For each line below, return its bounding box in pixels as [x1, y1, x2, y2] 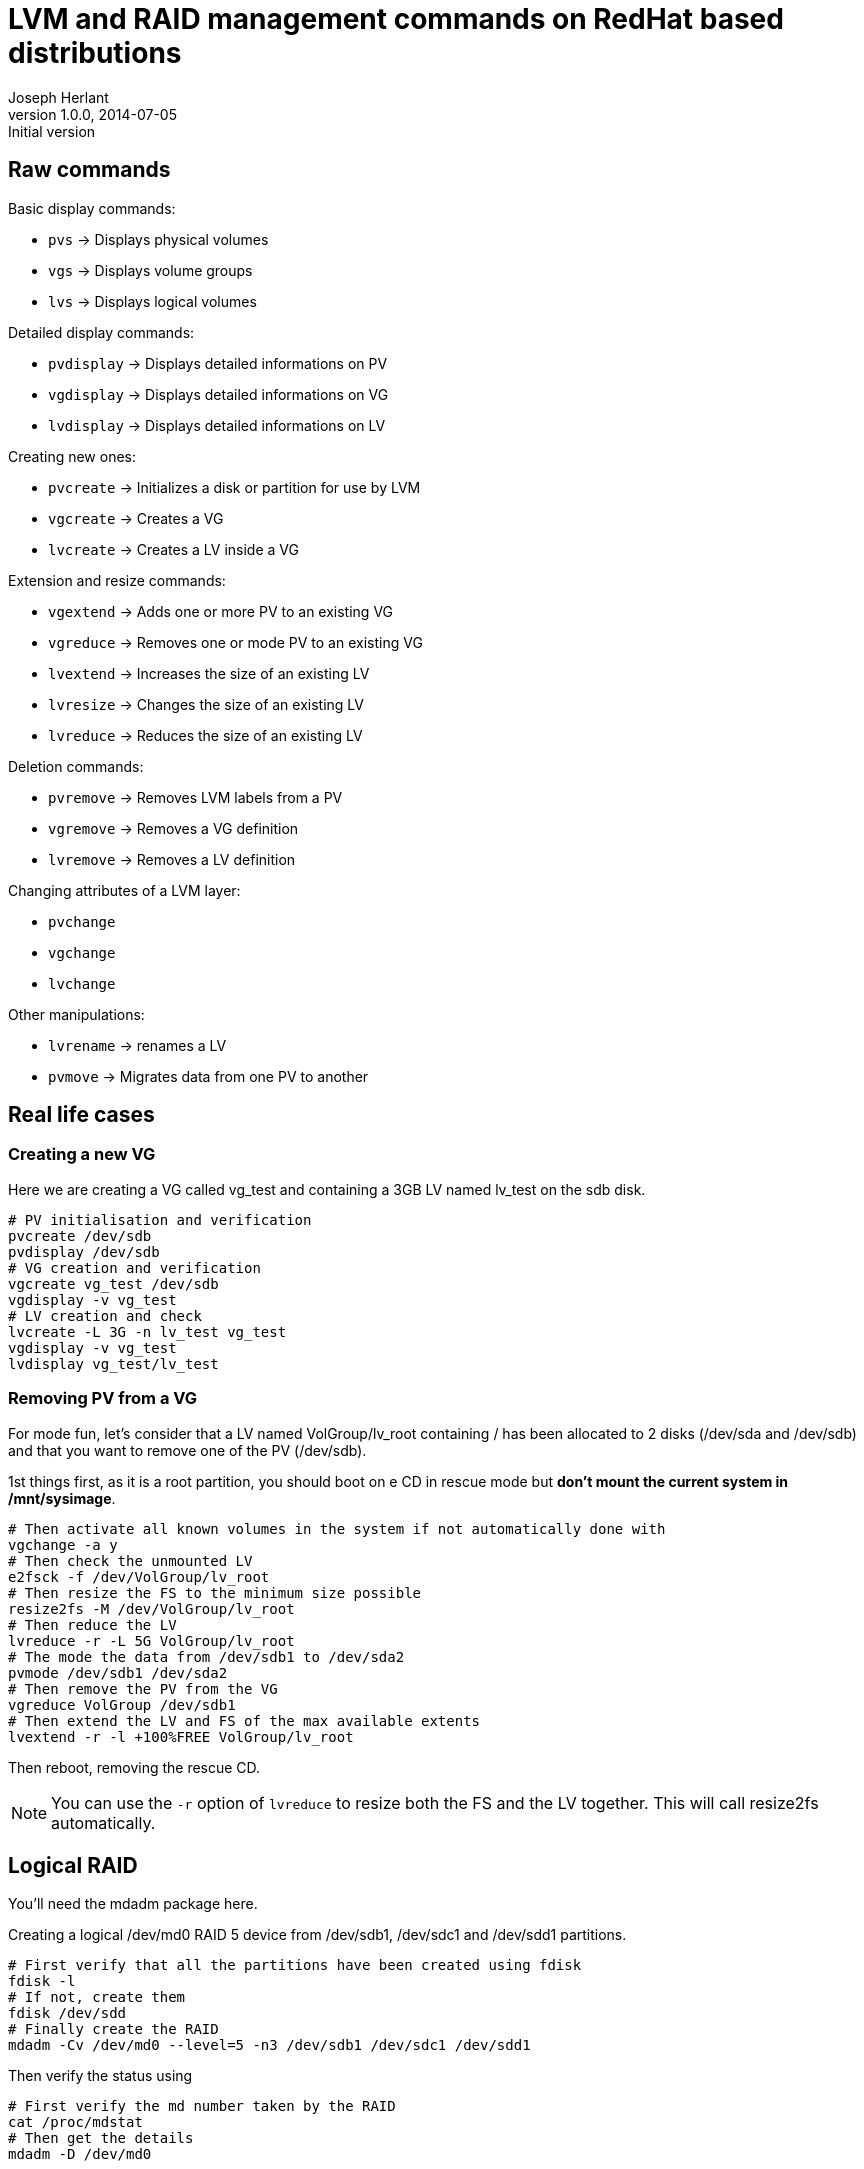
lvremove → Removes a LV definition [48, 850, 296, 868]
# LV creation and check [8, 1307, 202, 1324]
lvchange [48, 975, 116, 992]
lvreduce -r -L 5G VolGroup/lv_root [8, 1632, 295, 1649]
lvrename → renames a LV [48, 1036, 227, 1054]
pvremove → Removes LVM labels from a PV [48, 788, 343, 806]
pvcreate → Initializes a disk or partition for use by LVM [48, 478, 421, 496]
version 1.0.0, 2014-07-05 [8, 105, 177, 123]
